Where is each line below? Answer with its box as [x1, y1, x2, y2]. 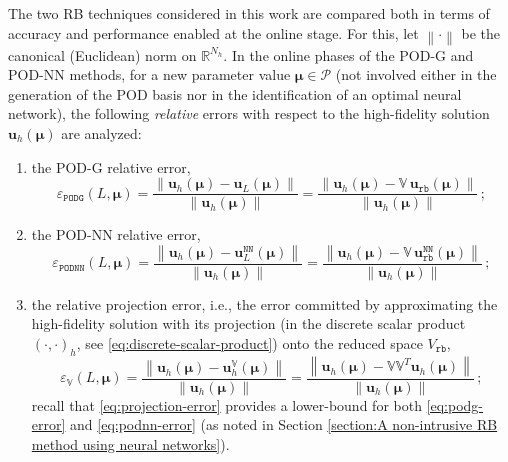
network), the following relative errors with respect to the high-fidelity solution [8, 103, 490, 124]
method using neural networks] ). [31, 434, 230, 455]
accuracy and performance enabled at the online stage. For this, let [8, 22, 419, 43]
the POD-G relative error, [31, 156, 191, 177]
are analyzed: [61, 122, 142, 143]
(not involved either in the [335, 64, 497, 85]
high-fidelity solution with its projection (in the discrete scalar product [31, 313, 466, 334]
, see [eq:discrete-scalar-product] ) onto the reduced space [76, 333, 423, 354]
